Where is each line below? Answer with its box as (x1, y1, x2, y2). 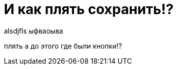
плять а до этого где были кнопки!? (4, 41, 122, 50)
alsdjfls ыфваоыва (4, 26, 63, 35)
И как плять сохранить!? (4, 1, 174, 17)
